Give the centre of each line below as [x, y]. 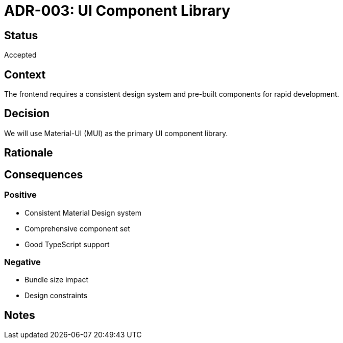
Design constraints [56, 296]
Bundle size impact [56, 280]
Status [21, 35]
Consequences [44, 174]
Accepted [20, 55]
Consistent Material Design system [83, 213]
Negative [22, 262]
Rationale [29, 153]
